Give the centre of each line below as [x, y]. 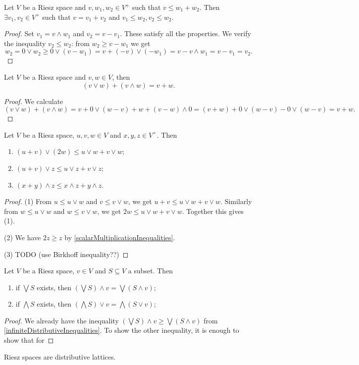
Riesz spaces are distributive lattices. [60, 356]
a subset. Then [151, 271]
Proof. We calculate [34, 101]
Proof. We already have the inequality [61, 320]
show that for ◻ [29, 340]
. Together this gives [213, 211]
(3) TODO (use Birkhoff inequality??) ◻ [66, 254]
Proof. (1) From [28, 201]
